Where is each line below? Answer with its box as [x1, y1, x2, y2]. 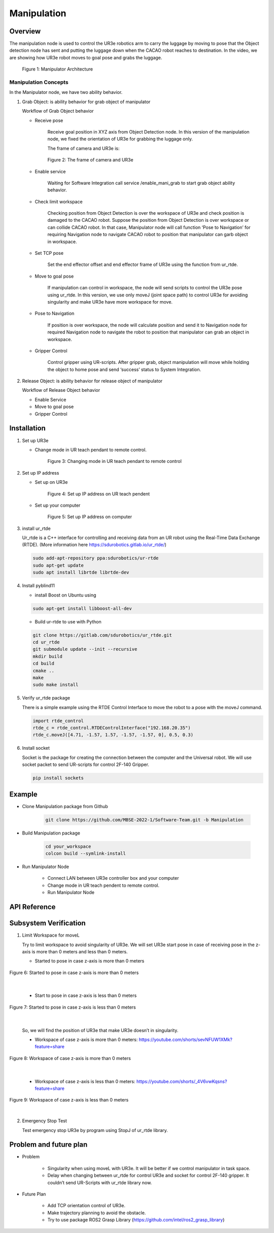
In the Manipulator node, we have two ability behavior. [9, 89, 123, 95]
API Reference [9, 903, 56, 911]
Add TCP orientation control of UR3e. [47, 1203, 125, 1209]
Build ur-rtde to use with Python [35, 618, 101, 624]
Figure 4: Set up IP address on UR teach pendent [47, 490, 150, 497]
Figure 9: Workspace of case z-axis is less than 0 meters [9, 1097, 129, 1103]
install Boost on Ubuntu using [35, 592, 96, 598]
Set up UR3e [22, 437, 49, 444]
